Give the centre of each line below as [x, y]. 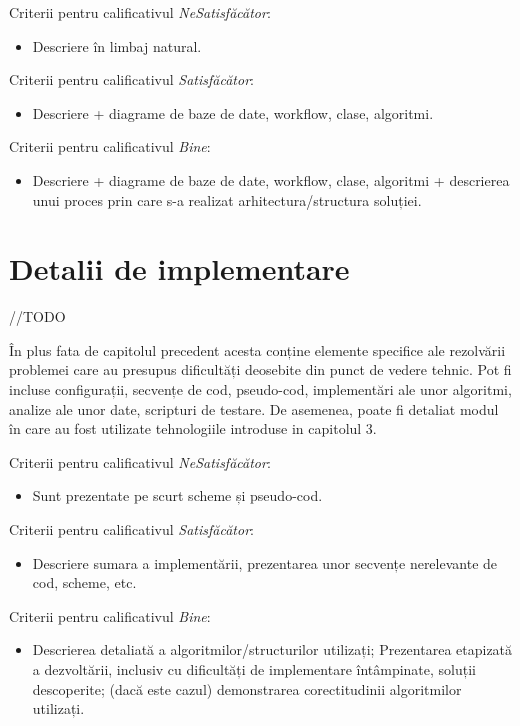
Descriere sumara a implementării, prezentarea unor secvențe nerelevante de [265, 562]
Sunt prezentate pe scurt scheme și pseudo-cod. [177, 495]
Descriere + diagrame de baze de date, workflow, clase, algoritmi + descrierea [271, 179]
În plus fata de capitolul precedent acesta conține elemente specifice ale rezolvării [257, 349]
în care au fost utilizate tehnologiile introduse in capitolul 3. [193, 428]
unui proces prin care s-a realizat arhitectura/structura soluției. [227, 199]
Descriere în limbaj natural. [117, 45]
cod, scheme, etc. [84, 582]
